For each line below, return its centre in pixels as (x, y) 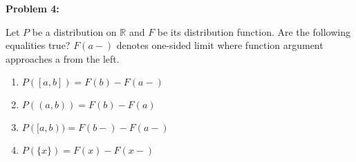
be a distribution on (74, 31)
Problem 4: (32, 8)
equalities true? (38, 45)
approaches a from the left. (63, 58)
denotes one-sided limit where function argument (220, 45)
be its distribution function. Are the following (254, 31)
